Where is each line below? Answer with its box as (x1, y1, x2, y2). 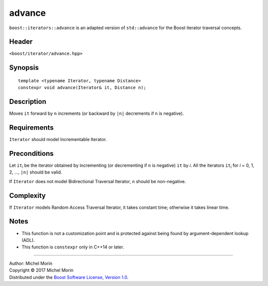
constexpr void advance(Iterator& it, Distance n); (18, 85, 146, 91)
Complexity (9, 191, 46, 200)
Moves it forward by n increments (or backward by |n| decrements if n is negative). (9, 110, 184, 116)
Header (9, 38, 33, 46)
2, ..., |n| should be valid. (9, 169, 62, 175)
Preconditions (9, 149, 54, 158)
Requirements (9, 123, 54, 132)
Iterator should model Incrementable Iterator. (9, 137, 107, 143)
